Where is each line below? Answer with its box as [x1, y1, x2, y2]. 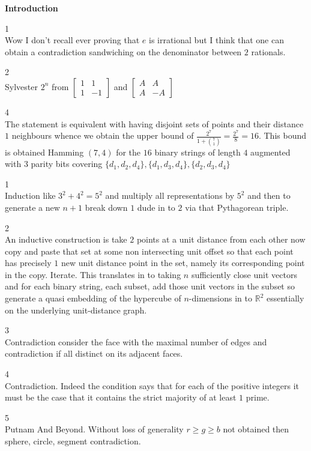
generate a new [5, 201, 60, 213]
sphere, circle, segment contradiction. [5, 435, 141, 447]
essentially [266, 292, 304, 304]
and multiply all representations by [105, 189, 235, 202]
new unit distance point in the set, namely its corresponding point [61, 256, 305, 269]
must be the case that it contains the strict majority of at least [5, 391, 237, 404]
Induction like [5, 189, 56, 202]
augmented [250, 145, 291, 158]
